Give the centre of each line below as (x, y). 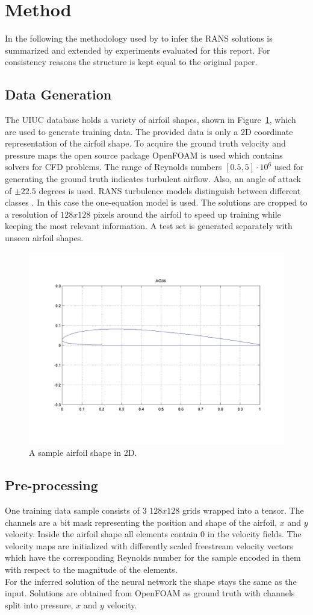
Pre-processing (51, 485)
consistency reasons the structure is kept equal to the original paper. (131, 62)
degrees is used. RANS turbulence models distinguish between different (170, 190)
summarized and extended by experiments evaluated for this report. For (138, 50)
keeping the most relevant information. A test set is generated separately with (149, 226)
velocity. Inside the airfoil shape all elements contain (101, 534)
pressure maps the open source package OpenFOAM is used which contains (144, 155)
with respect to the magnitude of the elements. (91, 569)
